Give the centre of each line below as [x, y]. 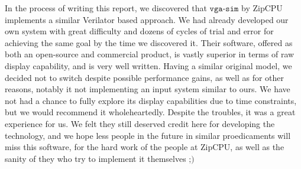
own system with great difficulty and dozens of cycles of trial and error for [139, 31]
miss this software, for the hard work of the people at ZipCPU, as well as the [145, 147]
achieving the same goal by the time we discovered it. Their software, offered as [149, 42]
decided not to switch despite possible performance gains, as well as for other [144, 77]
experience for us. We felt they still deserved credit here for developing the [140, 123]
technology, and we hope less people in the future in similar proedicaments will [148, 135]
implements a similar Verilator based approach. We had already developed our [147, 19]
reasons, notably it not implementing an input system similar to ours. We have [148, 89]
